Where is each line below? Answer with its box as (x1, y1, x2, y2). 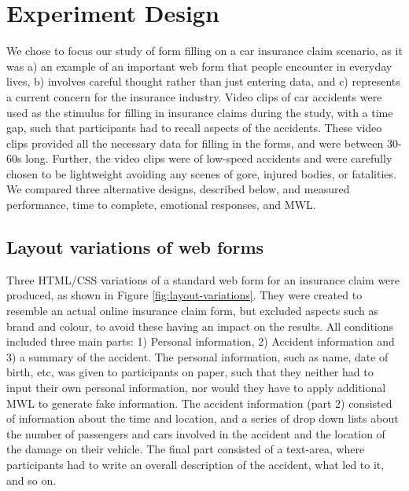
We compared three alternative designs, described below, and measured (6, 181, 350, 197)
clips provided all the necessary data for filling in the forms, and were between (6, 134, 384, 151)
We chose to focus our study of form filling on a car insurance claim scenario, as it (6, 42, 403, 59)
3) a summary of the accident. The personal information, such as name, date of (6, 348, 389, 365)
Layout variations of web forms (6, 235, 264, 259)
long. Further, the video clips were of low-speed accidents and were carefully (25, 150, 392, 167)
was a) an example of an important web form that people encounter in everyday (6, 57, 392, 74)
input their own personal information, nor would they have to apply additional (6, 379, 386, 396)
